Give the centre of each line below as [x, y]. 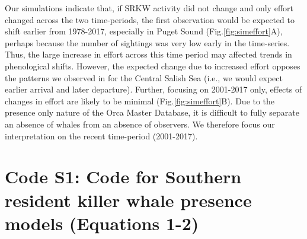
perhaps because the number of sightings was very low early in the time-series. [147, 42]
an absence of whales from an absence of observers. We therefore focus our [140, 124]
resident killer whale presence [128, 200]
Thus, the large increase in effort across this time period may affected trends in [148, 54]
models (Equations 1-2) [102, 223]
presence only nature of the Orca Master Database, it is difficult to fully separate [152, 112]
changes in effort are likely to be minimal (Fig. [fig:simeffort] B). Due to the [140, 101]
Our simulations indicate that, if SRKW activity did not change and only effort [149, 8]
